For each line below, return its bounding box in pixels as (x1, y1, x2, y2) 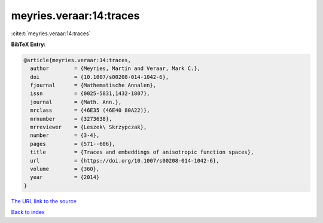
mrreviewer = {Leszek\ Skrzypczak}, (30, 124, 147, 131)
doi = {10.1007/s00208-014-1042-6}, (30, 74, 169, 80)
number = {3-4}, (30, 132, 100, 139)
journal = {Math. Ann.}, (30, 99, 122, 105)
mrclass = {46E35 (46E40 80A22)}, (30, 107, 150, 114)
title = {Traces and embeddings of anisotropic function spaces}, (30, 149, 254, 155)
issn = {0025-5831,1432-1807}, (30, 90, 150, 97)
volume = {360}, (30, 166, 100, 172)
